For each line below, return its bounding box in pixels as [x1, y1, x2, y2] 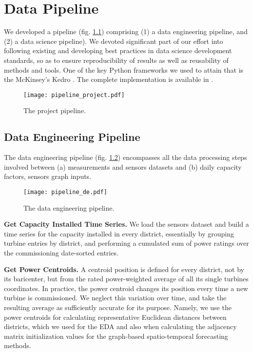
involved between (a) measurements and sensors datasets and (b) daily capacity [4, 161, 242, 172]
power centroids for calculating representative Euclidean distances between [4, 312, 227, 322]
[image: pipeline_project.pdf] [23, 91, 125, 98]
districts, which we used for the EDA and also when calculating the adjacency [4, 321, 237, 332]
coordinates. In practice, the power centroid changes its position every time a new [4, 283, 248, 293]
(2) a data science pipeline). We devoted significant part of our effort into [4, 36, 223, 46]
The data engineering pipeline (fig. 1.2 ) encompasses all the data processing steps [4, 152, 247, 162]
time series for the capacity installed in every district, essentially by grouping [4, 228, 234, 238]
